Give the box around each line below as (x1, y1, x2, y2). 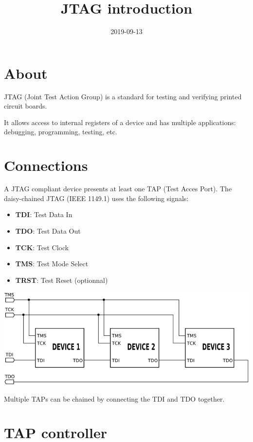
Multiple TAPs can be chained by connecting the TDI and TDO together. (4, 393, 225, 404)
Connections (4, 155, 88, 175)
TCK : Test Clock (15, 242, 69, 252)
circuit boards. (4, 101, 47, 111)
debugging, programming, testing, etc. (4, 127, 117, 137)
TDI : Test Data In (15, 209, 72, 220)
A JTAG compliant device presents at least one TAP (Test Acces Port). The (4, 184, 232, 194)
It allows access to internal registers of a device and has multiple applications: (4, 117, 236, 127)
